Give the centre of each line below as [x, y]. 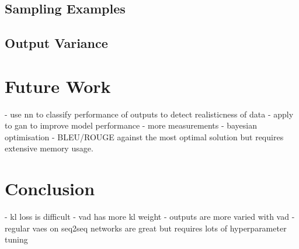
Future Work [58, 86]
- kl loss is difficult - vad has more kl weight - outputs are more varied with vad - [150, 217]
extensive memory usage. [49, 148]
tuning [16, 239]
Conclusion [50, 189]
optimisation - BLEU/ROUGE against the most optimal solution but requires [144, 136]
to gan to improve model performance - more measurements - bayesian [131, 125]
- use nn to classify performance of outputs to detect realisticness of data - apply [149, 114]
